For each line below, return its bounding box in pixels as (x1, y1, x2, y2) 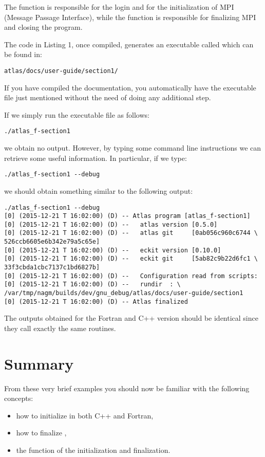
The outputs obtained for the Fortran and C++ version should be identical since (4, 313, 258, 323)
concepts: (4, 393, 33, 404)
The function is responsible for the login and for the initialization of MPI (4, 2, 234, 12)
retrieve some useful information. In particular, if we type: (4, 152, 187, 163)
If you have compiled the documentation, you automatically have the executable (4, 82, 256, 93)
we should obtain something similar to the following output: (4, 185, 193, 196)
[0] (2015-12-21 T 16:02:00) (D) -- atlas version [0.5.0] (4, 221, 218, 228)
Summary (4, 353, 74, 374)
